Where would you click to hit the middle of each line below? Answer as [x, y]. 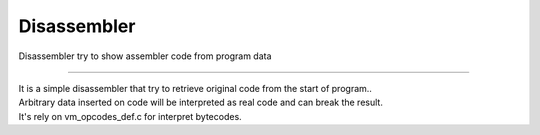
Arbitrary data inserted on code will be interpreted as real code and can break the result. [201, 102]
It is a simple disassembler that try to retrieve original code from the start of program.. [195, 88]
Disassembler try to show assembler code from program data [145, 56]
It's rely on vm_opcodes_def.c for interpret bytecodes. [130, 116]
